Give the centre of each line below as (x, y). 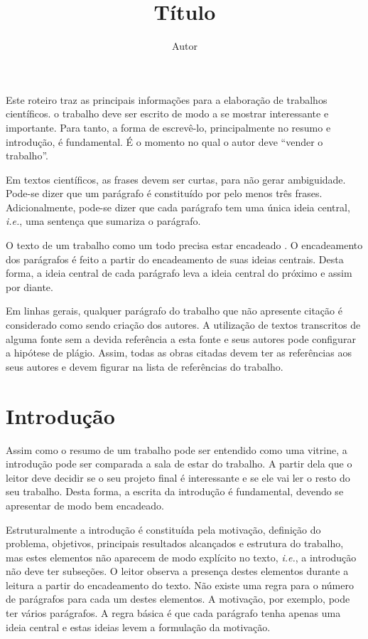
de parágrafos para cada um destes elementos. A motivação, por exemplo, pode (178, 599)
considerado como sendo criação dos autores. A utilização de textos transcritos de (183, 325)
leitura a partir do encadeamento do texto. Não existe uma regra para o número (180, 585)
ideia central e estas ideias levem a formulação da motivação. (138, 627)
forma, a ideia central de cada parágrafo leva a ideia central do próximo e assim (179, 273)
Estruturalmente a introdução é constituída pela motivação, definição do (163, 529)
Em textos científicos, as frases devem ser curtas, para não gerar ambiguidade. (176, 179)
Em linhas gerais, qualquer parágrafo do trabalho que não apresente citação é (174, 311)
